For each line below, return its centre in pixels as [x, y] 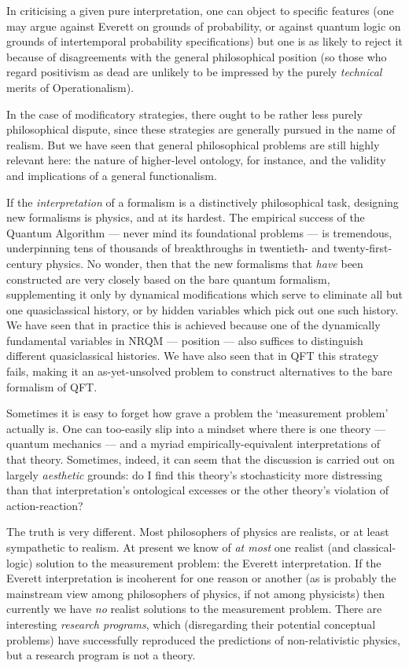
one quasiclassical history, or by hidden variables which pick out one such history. [203, 309]
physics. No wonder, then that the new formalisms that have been [204, 263]
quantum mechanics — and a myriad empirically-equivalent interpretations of [193, 444]
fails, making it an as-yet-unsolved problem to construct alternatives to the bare [199, 371]
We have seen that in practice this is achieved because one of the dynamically [193, 325]
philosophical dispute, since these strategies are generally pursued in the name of [201, 129]
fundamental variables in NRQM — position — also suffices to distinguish [185, 340]
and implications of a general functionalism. [112, 175]
